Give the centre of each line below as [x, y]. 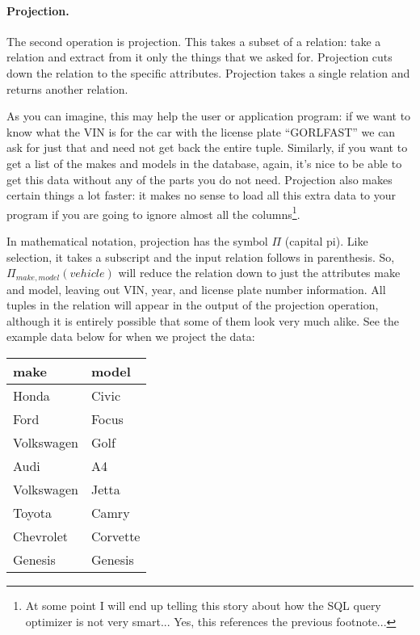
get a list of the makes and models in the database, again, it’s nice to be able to [204, 163]
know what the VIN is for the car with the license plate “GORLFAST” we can [201, 131]
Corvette [115, 536]
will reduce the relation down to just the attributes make [259, 273]
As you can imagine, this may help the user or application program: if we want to [209, 116]
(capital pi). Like [326, 240]
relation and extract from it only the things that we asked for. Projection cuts [199, 57]
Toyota [33, 513]
